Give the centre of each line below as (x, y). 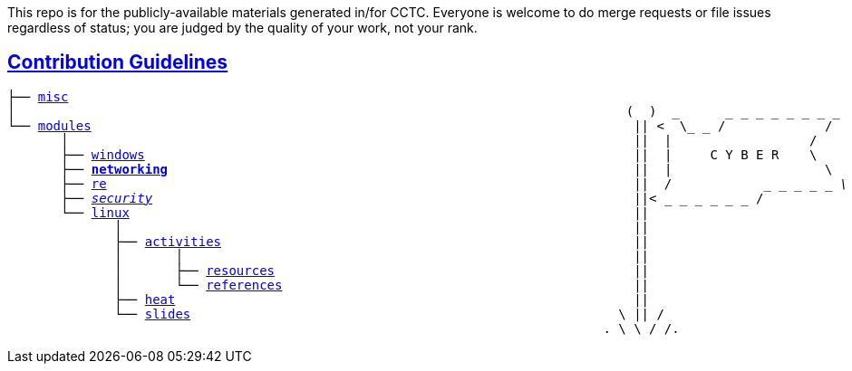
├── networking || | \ (447, 169)
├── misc (38, 96)
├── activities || (382, 241)
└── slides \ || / (389, 314)
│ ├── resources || (382, 270)
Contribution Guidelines (118, 62)
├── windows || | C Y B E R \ (439, 154)
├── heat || (382, 299)
